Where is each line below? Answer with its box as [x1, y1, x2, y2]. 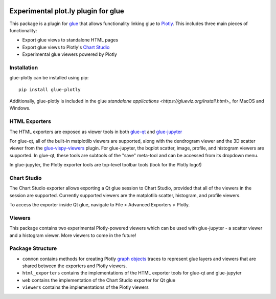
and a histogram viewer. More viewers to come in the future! [9, 232, 136, 238]
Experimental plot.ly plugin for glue [9, 7, 125, 15]
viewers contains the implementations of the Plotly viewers [22, 284, 149, 290]
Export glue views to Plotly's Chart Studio [22, 44, 110, 50]
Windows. [9, 105, 31, 111]
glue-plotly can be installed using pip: [9, 75, 89, 81]
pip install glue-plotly [18, 87, 81, 92]
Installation [9, 64, 38, 71]
